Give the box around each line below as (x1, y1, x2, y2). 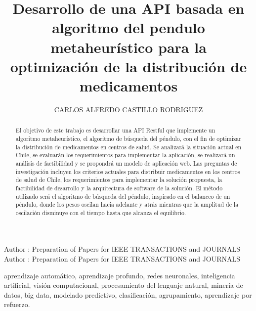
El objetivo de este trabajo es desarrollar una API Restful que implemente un (15, 126, 215, 134)
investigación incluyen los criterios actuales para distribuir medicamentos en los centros (15, 167, 240, 176)
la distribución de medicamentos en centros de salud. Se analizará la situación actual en (15, 142, 242, 151)
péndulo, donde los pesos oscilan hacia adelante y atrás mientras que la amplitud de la (15, 200, 239, 209)
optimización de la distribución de (10, 56, 247, 76)
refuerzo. (4, 299, 30, 310)
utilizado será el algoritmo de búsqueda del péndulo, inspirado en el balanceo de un (15, 192, 230, 200)
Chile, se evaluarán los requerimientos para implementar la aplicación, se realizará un (15, 151, 235, 159)
